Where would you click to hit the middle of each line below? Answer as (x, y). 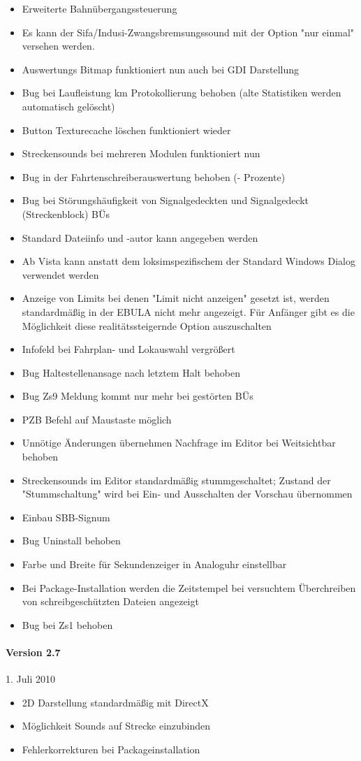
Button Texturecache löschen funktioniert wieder (126, 130)
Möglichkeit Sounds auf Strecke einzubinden (116, 726)
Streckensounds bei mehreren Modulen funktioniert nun (141, 153)
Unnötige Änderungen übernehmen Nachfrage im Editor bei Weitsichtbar (179, 443)
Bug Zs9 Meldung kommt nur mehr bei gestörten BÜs (138, 396)
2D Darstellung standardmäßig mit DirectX (115, 702)
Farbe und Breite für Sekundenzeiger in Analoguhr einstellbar (154, 564)
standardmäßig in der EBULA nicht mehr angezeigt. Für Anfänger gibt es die (188, 311)
